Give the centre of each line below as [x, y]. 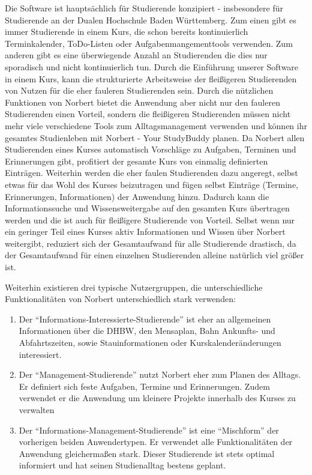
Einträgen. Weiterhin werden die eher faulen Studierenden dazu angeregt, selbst [151, 173]
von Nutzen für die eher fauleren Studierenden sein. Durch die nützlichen [139, 90]
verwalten [37, 410]
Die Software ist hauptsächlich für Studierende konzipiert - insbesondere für [144, 8]
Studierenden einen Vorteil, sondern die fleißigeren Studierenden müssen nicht [148, 114]
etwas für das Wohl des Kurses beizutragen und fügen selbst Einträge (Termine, [151, 184]
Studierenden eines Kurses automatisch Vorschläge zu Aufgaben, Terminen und [151, 149]
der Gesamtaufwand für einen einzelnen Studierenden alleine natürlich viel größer [154, 255]
